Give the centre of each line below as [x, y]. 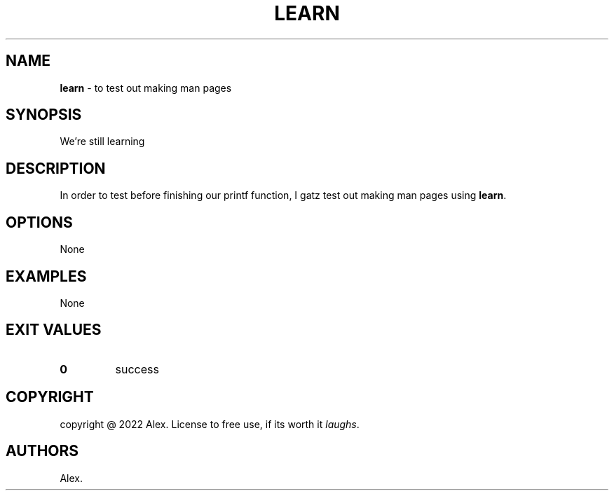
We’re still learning [102, 142]
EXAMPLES [46, 276]
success [137, 369]
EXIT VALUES [54, 330]
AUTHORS [42, 451]
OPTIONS [39, 222]
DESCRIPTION [56, 168]
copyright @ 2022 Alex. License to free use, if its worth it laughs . [210, 424]
